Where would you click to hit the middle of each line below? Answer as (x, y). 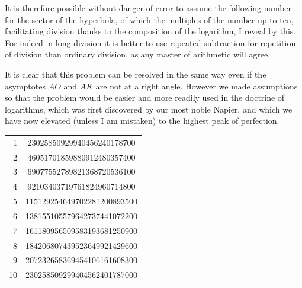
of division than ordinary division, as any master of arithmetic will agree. (138, 54)
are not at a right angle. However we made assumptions (197, 86)
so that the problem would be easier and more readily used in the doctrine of (145, 97)
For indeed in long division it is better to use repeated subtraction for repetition (150, 42)
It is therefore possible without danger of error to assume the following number (148, 8)
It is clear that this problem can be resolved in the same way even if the (136, 74)
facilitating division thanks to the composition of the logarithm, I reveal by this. (150, 31)
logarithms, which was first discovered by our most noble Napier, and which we (149, 109)
